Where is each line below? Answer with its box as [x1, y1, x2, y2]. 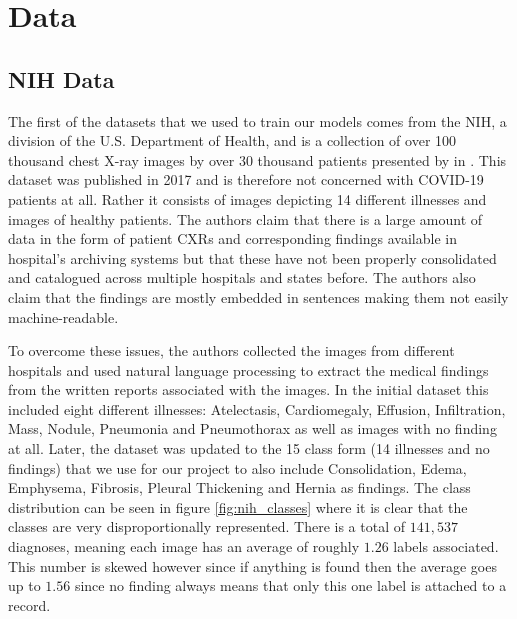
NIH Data [8, 63, 115, 94]
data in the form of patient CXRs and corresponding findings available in [8, 228, 457, 249]
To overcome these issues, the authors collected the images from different [8, 340, 455, 361]
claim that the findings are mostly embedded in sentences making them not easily [8, 286, 509, 307]
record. [8, 594, 51, 615]
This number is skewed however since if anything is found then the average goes [8, 555, 497, 576]
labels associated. [393, 536, 499, 557]
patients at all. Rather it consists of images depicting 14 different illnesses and [8, 188, 487, 209]
